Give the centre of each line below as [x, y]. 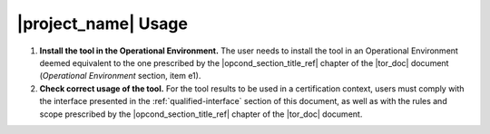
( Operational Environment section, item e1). [120, 76]
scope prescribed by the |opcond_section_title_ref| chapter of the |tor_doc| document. [201, 114]
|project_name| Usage [102, 24]
